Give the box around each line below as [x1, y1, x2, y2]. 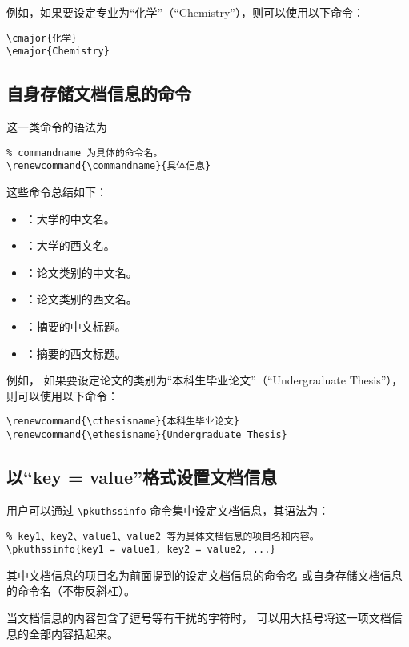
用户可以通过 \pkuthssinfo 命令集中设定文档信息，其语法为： [6, 501, 330, 518]
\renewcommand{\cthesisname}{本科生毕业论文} [6, 416, 239, 428]
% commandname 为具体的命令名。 [6, 147, 163, 159]
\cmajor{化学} [6, 32, 78, 44]
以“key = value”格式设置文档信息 [6, 464, 278, 489]
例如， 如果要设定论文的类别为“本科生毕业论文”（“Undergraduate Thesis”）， [6, 372, 403, 388]
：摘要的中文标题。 [25, 317, 126, 334]
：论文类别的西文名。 [25, 291, 138, 307]
